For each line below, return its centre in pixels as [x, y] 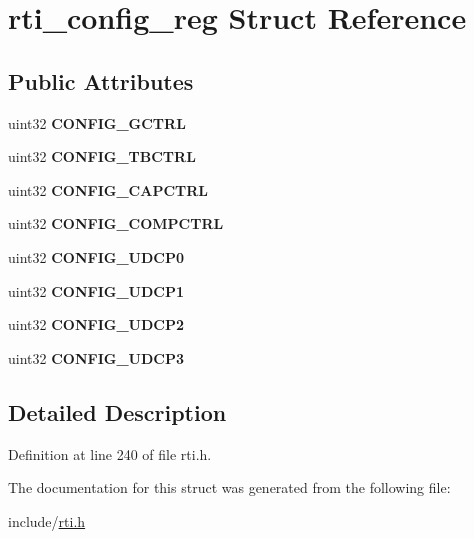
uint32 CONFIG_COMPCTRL [116, 223]
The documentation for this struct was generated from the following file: [229, 487]
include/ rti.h [47, 520]
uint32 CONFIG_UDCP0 [96, 256]
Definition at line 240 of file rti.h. [110, 453]
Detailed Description [117, 411]
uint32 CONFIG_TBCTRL [102, 156]
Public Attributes [101, 80]
